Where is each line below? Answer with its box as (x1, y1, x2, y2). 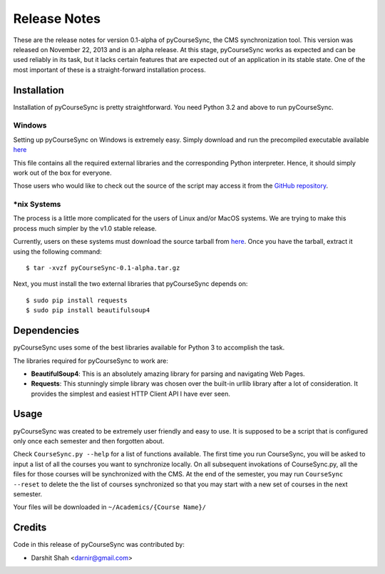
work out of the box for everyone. (13, 168, 112, 177)
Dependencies (13, 324, 80, 337)
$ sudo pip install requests (26, 296, 128, 304)
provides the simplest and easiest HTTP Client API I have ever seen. (31, 389, 231, 398)
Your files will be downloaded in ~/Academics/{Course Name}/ (13, 503, 207, 511)
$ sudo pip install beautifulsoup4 (26, 307, 150, 314)
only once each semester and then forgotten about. (13, 436, 165, 445)
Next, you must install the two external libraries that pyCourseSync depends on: (13, 280, 248, 288)
